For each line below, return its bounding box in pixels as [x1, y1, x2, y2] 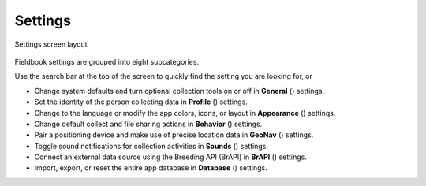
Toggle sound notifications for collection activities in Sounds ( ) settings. [34, 141, 268, 151]
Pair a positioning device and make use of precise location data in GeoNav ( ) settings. [34, 130, 314, 139]
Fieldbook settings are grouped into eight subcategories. [14, 57, 200, 66]
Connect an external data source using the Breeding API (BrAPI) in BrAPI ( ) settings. [34, 152, 308, 162]
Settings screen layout [14, 39, 88, 49]
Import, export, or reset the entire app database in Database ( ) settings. [34, 163, 267, 173]
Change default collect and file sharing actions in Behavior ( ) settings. [34, 119, 263, 128]
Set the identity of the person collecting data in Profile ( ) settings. [34, 97, 248, 106]
